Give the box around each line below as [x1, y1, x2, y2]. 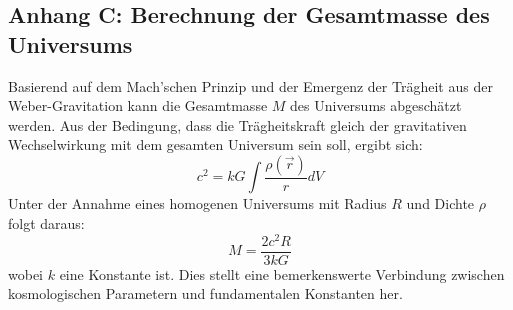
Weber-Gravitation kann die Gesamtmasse [8, 95, 268, 116]
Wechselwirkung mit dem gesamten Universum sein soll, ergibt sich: [8, 134, 423, 155]
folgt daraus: [8, 213, 85, 233]
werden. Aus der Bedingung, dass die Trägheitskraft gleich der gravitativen [8, 114, 467, 135]
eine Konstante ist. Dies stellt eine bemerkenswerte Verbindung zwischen [59, 263, 505, 284]
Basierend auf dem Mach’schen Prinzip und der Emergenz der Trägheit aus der [8, 75, 493, 96]
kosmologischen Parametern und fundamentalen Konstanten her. [8, 283, 403, 304]
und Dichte [406, 193, 475, 214]
